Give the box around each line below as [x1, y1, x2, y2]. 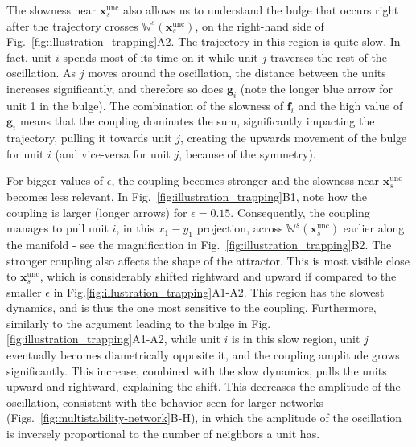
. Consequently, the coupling [230, 203, 370, 220]
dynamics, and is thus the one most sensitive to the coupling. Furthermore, [6, 299, 377, 316]
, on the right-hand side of [195, 17, 324, 34]
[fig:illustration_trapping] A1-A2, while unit [6, 330, 220, 347]
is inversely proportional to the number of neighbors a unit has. [6, 425, 320, 442]
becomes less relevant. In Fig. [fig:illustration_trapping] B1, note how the [6, 187, 368, 204]
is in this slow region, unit [232, 330, 360, 347]
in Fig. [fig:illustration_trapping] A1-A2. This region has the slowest [53, 283, 385, 300]
